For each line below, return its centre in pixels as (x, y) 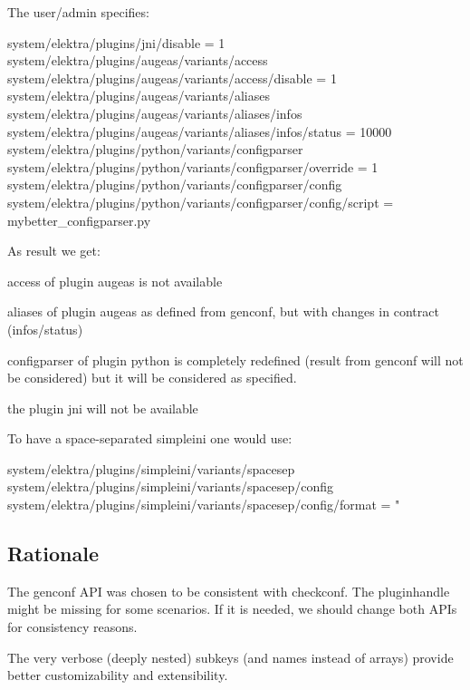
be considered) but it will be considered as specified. (152, 378)
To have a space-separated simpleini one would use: (150, 438)
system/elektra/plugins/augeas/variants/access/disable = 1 (172, 78)
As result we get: (54, 251)
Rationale (53, 554)
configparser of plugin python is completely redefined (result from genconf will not (235, 360)
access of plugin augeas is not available (115, 281)
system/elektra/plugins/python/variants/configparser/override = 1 (193, 166)
